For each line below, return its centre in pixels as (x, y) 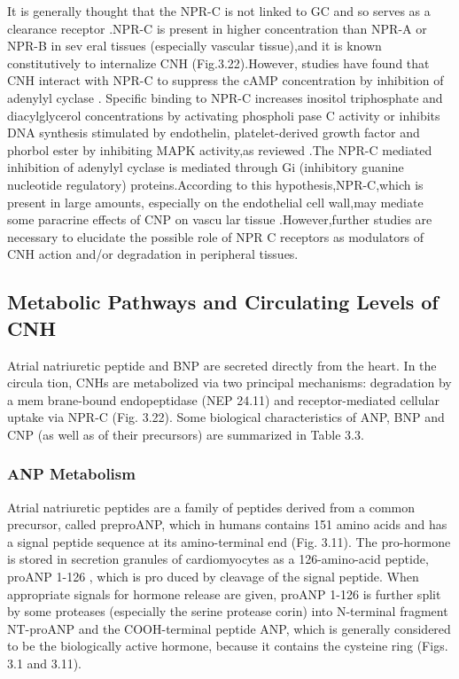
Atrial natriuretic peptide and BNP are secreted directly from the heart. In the (222, 365)
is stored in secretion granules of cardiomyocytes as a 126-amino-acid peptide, (218, 559)
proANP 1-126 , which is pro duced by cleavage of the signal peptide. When (213, 577)
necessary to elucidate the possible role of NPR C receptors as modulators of (216, 236)
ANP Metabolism (71, 474)
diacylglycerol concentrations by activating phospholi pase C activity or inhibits (224, 115)
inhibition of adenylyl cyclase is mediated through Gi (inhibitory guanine (206, 167)
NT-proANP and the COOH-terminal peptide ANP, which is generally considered (229, 628)
